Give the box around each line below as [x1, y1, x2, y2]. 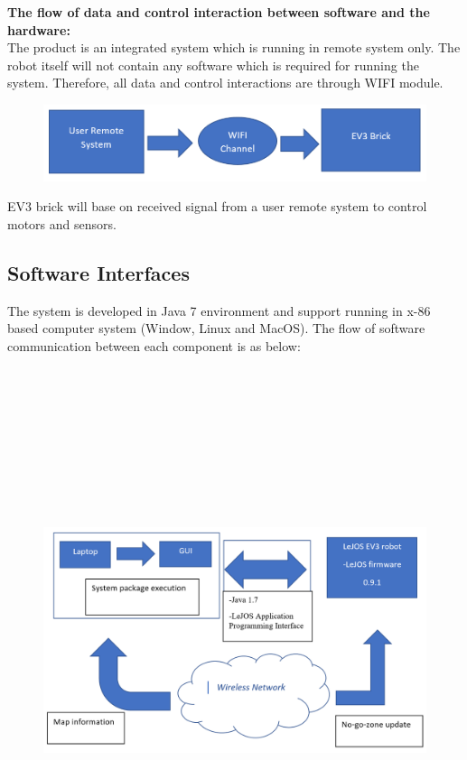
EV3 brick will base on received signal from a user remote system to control [7, 197, 427, 216]
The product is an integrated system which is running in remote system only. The [7, 38, 461, 57]
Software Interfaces [7, 258, 190, 286]
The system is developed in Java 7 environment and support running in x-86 [7, 301, 431, 320]
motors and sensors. [7, 214, 117, 233]
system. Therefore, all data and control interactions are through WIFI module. [7, 73, 444, 92]
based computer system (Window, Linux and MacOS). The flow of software [7, 319, 425, 338]
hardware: [7, 20, 70, 39]
